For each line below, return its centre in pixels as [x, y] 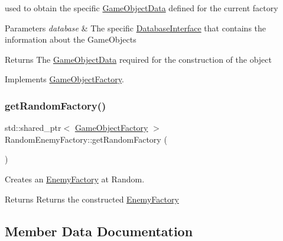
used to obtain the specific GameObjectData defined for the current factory [141, 8]
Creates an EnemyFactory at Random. [75, 179]
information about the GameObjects [71, 39]
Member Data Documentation [99, 231]
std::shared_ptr [33, 128]
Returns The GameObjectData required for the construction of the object [138, 59]
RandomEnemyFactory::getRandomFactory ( [86, 139]
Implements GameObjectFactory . [64, 79]
